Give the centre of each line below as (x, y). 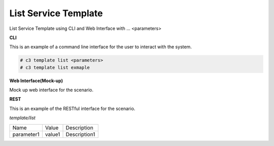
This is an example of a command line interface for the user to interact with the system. (101, 47)
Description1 (80, 134)
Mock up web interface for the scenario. (52, 90)
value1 (53, 134)
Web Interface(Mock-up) (36, 81)
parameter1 (26, 134)
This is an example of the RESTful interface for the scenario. (72, 108)
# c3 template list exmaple (55, 67)
